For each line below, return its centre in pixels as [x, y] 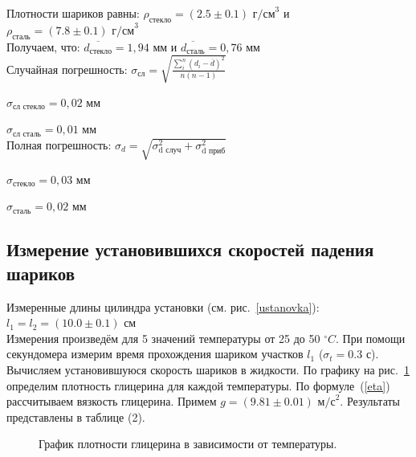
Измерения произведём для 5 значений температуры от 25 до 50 [163, 338]
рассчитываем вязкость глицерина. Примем [112, 401]
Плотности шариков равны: [73, 13]
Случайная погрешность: [67, 69]
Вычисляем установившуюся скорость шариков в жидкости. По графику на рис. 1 [208, 370]
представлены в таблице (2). [76, 416]
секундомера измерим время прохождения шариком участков [155, 354]
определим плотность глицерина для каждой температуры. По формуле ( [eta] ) [198, 385]
